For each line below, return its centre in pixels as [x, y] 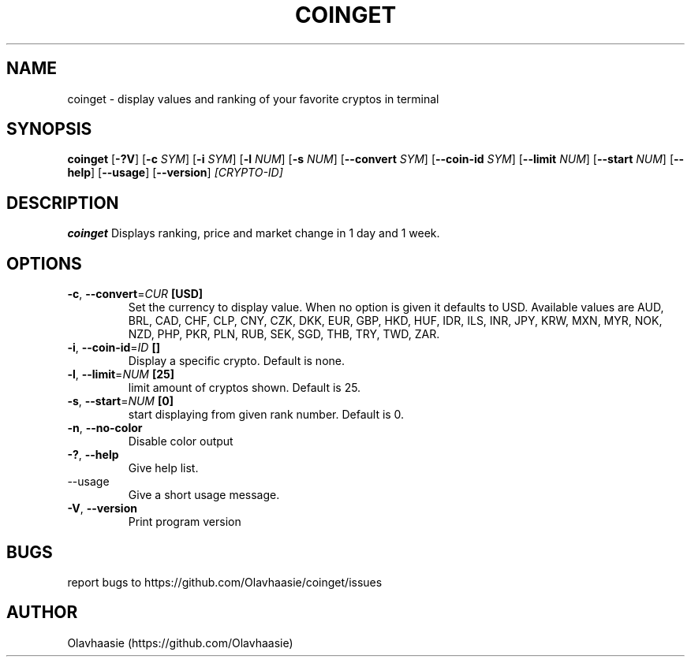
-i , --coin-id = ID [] [114, 348]
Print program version [185, 522]
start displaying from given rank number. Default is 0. [266, 415]
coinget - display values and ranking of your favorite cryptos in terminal [253, 99]
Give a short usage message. [204, 495]
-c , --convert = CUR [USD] [135, 294]
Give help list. [163, 468]
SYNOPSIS [49, 129]
